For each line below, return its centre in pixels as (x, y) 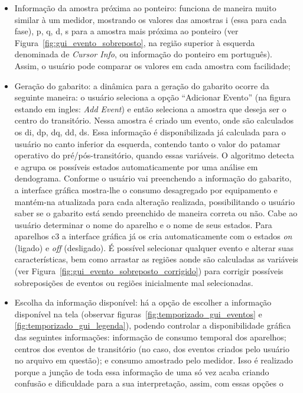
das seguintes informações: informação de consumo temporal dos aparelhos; (150, 337)
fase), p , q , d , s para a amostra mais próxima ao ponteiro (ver (126, 31)
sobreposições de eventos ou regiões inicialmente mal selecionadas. (134, 282)
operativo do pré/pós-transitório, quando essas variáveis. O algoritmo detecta (154, 155)
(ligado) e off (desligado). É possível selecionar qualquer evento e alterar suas (154, 247)
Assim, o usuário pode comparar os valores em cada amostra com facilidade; (152, 65)
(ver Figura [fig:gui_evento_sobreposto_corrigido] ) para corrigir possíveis (149, 271)
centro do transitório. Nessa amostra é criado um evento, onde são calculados (154, 120)
